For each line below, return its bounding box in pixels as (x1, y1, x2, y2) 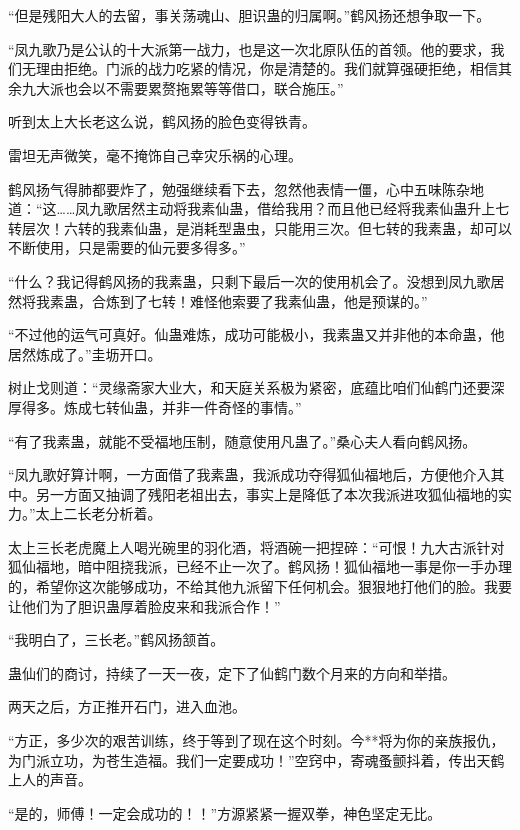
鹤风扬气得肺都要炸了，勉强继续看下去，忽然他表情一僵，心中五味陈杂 (8, 178, 470, 199)
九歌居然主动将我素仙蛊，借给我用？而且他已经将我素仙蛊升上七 (89, 198, 510, 219)
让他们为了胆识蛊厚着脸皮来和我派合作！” (8, 595, 281, 616)
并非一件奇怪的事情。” (161, 396, 302, 417)
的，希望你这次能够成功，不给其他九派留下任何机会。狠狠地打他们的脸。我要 (8, 576, 512, 597)
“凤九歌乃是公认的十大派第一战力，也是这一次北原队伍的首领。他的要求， (8, 38, 491, 59)
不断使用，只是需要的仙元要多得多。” (8, 237, 246, 258)
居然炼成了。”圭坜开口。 (8, 343, 162, 364)
